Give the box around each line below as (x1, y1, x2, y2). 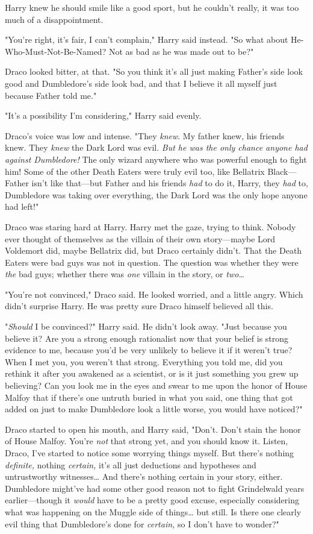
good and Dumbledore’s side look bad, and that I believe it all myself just (5, 77, 277, 89)
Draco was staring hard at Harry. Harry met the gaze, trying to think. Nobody (5, 220, 296, 233)
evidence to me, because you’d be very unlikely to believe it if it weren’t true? (5, 344, 293, 356)
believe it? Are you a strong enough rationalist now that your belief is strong (5, 331, 289, 344)
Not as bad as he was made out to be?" (108, 45, 254, 57)
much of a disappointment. (5, 13, 104, 25)
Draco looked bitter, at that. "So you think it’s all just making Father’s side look (5, 65, 303, 78)
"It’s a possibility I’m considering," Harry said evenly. (5, 109, 202, 122)
